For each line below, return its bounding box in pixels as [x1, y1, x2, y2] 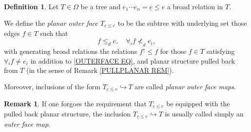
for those [160, 46, 187, 56]
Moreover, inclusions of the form [4, 81, 100, 91]
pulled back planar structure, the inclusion [4, 108, 131, 118]
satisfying [206, 46, 235, 56]
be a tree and [80, 1, 120, 11]
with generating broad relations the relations [4, 46, 137, 56]
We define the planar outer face [4, 17, 98, 28]
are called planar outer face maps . [135, 81, 236, 91]
